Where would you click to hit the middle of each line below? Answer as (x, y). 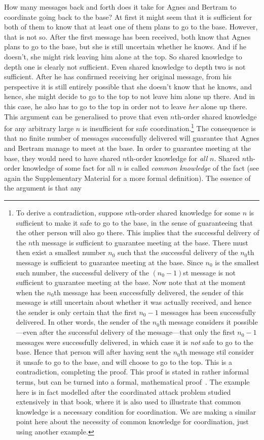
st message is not (209, 272)
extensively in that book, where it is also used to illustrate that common (128, 402)
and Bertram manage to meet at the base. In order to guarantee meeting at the (127, 148)
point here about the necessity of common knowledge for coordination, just (132, 421)
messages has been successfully (208, 312)
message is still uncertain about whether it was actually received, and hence (134, 302)
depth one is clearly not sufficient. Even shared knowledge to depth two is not (125, 66)
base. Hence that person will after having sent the (93, 352)
